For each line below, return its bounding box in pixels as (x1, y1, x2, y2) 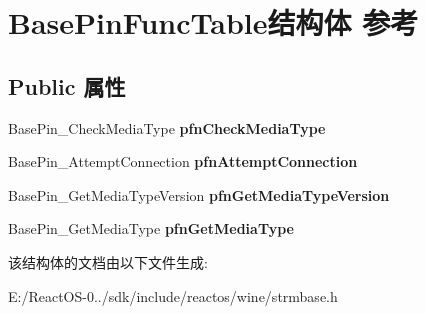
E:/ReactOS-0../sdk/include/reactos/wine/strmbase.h (8, 285, 338, 306)
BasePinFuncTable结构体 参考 (8, 2, 419, 43)
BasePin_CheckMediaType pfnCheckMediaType (8, 117, 326, 138)
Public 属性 (8, 70, 126, 101)
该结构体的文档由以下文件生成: (8, 251, 208, 272)
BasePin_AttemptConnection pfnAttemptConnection (8, 151, 358, 172)
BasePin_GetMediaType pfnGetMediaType (8, 218, 294, 239)
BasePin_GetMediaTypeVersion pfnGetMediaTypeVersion (8, 184, 390, 205)
